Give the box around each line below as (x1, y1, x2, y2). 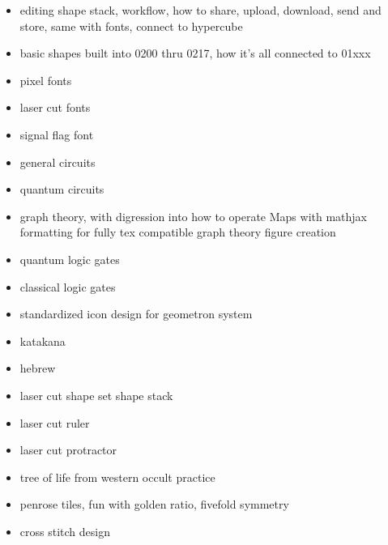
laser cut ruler (19, 414, 90, 431)
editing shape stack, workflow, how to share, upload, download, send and (19, 2, 382, 18)
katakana (19, 332, 66, 349)
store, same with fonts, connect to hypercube (19, 17, 243, 34)
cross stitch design (19, 522, 110, 539)
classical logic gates (19, 278, 116, 295)
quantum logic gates (19, 250, 120, 267)
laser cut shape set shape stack (19, 386, 173, 403)
